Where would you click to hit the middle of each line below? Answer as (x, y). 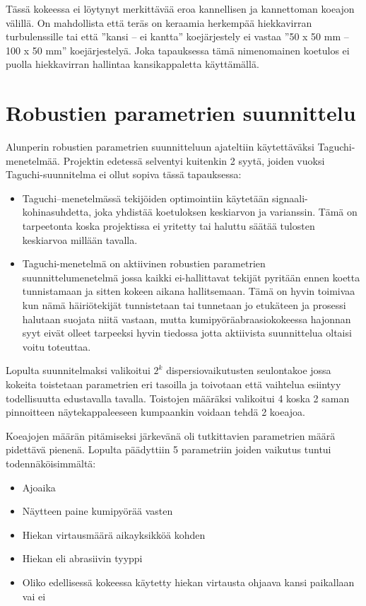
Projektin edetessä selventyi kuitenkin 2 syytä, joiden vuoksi (194, 160)
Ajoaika (39, 487)
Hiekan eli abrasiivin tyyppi (82, 558)
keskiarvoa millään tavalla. (80, 239)
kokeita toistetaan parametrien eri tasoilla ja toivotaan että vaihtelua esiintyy (173, 384)
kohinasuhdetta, (57, 212)
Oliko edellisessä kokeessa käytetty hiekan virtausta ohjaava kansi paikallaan (188, 582)
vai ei (34, 596)
